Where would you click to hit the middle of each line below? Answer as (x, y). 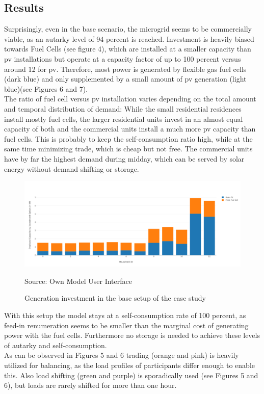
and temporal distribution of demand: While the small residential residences (123, 108)
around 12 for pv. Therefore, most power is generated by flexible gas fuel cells (125, 69)
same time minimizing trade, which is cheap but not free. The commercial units (128, 149)
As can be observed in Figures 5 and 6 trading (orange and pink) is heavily (122, 355)
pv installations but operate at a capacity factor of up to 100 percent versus (123, 58)
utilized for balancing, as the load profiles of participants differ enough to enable (129, 365)
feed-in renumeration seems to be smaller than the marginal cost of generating (126, 325)
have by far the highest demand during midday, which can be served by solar (124, 158)
